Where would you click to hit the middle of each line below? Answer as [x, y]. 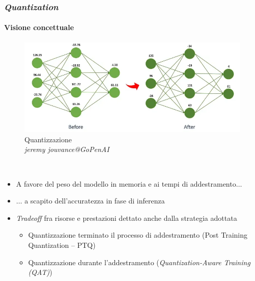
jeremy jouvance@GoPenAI [67, 149]
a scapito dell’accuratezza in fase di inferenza [95, 201]
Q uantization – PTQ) [62, 245]
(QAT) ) [40, 272]
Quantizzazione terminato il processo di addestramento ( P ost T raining [138, 235]
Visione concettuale [39, 27]
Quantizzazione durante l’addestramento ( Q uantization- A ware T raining [139, 262]
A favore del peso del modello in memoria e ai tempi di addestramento [126, 183]
